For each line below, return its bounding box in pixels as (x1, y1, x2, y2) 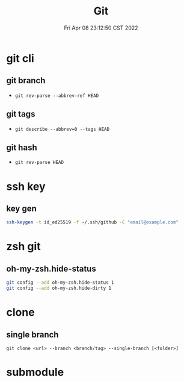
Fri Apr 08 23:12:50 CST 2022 (64, 24, 138, 31)
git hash (6, 142, 37, 152)
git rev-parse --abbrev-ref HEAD (14, 92, 99, 99)
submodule (6, 366, 64, 379)
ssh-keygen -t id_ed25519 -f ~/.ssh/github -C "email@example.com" (6, 219, 179, 225)
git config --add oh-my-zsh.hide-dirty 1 (6, 285, 112, 292)
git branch (6, 75, 46, 86)
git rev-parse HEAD (14, 160, 64, 166)
